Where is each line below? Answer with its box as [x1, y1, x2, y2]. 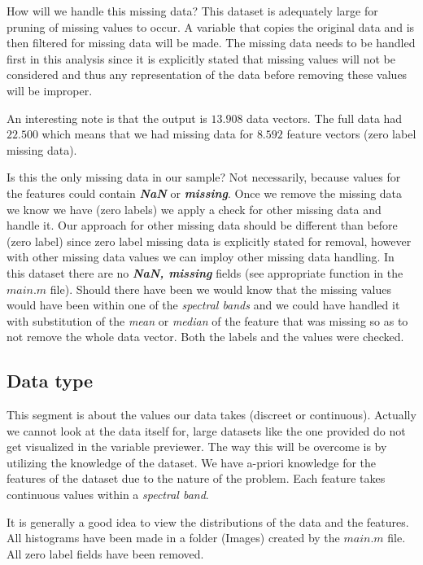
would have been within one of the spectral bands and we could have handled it [7, 296, 400, 313]
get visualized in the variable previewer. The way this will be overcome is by [7, 438, 387, 455]
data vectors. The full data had [246, 109, 403, 126]
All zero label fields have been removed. [7, 545, 204, 562]
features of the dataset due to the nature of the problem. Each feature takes [7, 470, 386, 487]
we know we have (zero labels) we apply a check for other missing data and [7, 200, 382, 217]
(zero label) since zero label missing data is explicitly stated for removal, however [7, 232, 412, 249]
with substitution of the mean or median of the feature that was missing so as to [7, 312, 408, 329]
